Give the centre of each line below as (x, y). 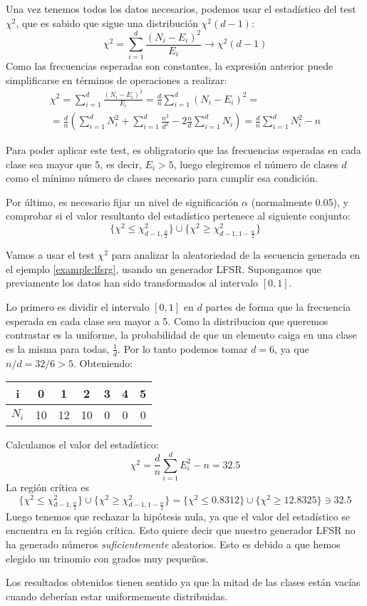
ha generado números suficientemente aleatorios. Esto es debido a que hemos (173, 544)
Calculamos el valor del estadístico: (82, 445)
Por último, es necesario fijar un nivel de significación (122, 201)
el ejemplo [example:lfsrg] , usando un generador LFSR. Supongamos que (164, 268)
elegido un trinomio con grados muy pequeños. (107, 558)
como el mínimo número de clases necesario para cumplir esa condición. (162, 178)
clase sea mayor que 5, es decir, (74, 164)
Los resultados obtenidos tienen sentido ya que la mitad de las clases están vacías (183, 582)
